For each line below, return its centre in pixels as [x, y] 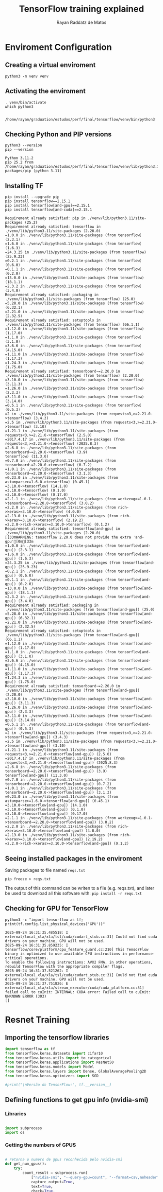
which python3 [19, 106]
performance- [142, 954]
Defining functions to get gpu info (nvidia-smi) [77, 1100]
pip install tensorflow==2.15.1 [38, 201]
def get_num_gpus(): [26, 1164]
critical [14, 958]
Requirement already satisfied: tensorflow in [53, 227]
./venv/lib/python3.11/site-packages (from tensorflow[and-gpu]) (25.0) [80, 610]
